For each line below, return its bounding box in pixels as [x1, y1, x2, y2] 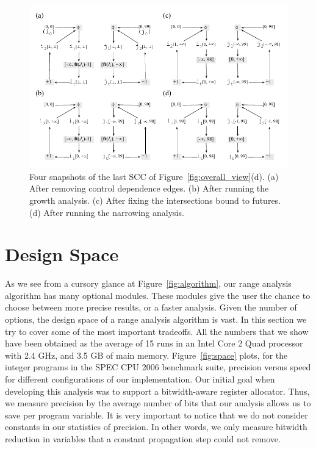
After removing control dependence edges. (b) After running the [29, 182, 269, 195]
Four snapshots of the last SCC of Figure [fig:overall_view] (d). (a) [29, 170, 279, 182]
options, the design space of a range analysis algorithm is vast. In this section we [5, 313, 307, 326]
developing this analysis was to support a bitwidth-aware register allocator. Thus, [5, 384, 310, 397]
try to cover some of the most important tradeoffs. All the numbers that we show [5, 325, 309, 337]
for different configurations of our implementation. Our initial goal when [5, 372, 275, 385]
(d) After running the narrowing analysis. [29, 206, 184, 218]
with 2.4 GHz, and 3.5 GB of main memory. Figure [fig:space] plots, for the [5, 348, 288, 361]
